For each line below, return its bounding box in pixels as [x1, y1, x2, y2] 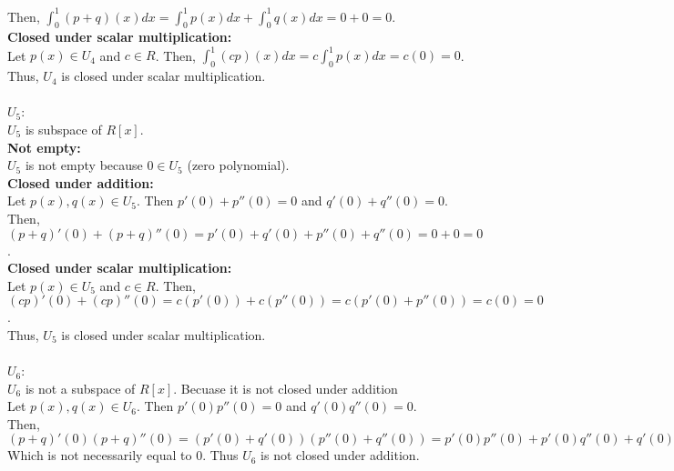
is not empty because [25, 155, 143, 175]
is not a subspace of [25, 378, 136, 397]
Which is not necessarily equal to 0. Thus [7, 446, 239, 465]
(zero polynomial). [187, 155, 290, 175]
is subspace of [25, 119, 102, 138]
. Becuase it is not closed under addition [173, 378, 398, 397]
